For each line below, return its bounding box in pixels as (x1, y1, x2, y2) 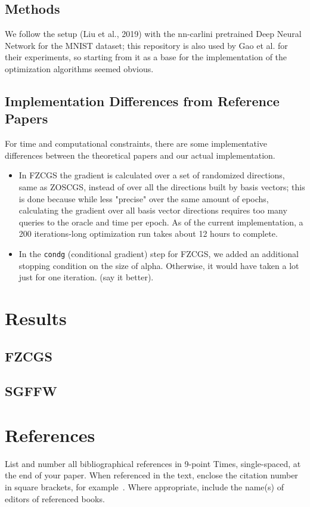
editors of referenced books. (5, 492, 105, 505)
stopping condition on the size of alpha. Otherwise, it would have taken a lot (18, 259, 299, 271)
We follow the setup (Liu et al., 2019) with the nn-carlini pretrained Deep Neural (5, 27, 302, 40)
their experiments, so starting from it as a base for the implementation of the (5, 51, 287, 63)
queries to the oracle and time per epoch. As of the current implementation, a (18, 215, 303, 228)
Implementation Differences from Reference (5, 91, 280, 110)
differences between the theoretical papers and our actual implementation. (5, 149, 275, 161)
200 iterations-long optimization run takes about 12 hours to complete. (18, 227, 278, 240)
